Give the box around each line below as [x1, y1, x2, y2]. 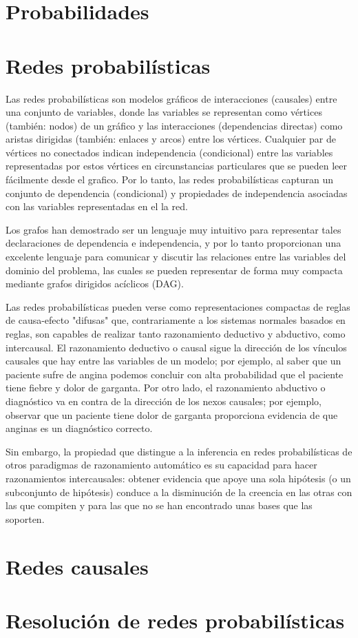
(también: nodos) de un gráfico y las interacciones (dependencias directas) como [6, 118, 343, 132]
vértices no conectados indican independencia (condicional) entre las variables [6, 145, 333, 159]
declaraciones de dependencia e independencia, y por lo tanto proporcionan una [6, 236, 341, 250]
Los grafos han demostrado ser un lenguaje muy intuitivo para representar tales [6, 222, 341, 236]
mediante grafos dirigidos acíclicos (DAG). [6, 276, 184, 291]
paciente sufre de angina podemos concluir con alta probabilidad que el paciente [6, 367, 344, 381]
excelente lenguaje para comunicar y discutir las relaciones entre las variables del [6, 249, 346, 264]
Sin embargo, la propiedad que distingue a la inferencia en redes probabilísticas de [6, 444, 352, 458]
